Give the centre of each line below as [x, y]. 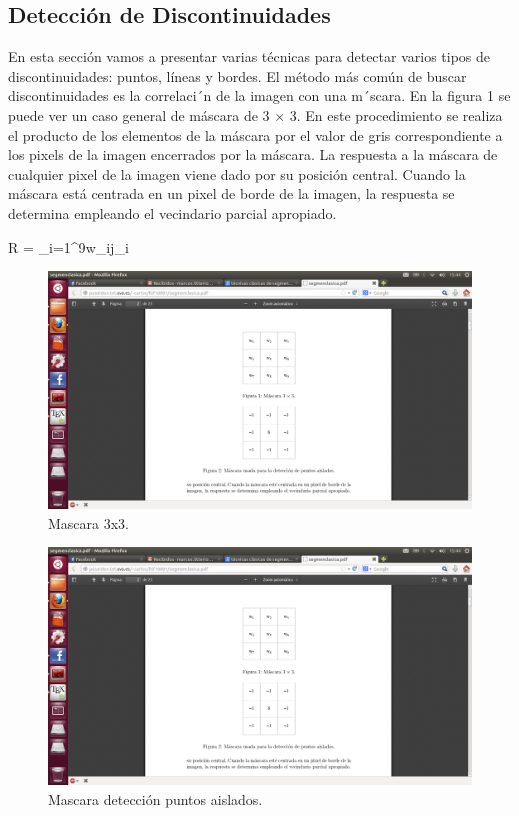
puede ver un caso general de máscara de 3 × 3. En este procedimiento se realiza [255, 114]
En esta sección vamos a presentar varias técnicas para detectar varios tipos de [249, 56]
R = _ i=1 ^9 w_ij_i [68, 246]
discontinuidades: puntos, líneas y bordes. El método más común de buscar [237, 75]
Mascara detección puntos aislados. [155, 799]
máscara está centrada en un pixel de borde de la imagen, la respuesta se [231, 193]
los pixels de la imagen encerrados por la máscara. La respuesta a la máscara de [253, 154]
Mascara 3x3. [89, 522]
